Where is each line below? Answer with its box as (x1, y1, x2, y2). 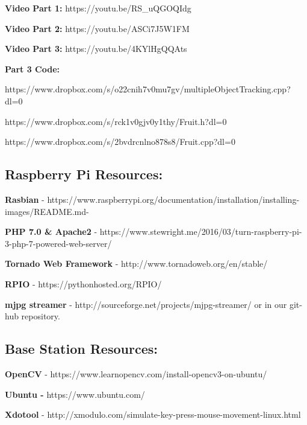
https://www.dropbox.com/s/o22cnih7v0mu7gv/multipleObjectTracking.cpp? (5, 83, 291, 95)
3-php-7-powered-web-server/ (5, 237, 112, 249)
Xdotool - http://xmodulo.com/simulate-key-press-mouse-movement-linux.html (5, 408, 301, 421)
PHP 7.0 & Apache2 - (5, 225, 98, 238)
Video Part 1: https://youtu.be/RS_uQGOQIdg (5, 2, 191, 14)
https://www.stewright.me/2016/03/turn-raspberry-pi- (99, 225, 302, 238)
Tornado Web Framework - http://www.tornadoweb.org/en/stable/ (5, 257, 268, 270)
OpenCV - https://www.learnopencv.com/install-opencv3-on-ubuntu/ (5, 367, 267, 380)
